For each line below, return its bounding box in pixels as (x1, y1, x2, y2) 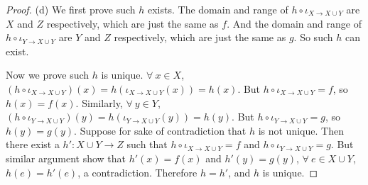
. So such (293, 30, 333, 45)
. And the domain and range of (227, 16, 362, 30)
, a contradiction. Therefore (77, 164, 197, 179)
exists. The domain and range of (147, 2, 288, 16)
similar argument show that (6, 150, 126, 165)
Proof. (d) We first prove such (6, 2, 136, 16)
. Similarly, (75, 95, 123, 110)
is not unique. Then (258, 123, 344, 138)
